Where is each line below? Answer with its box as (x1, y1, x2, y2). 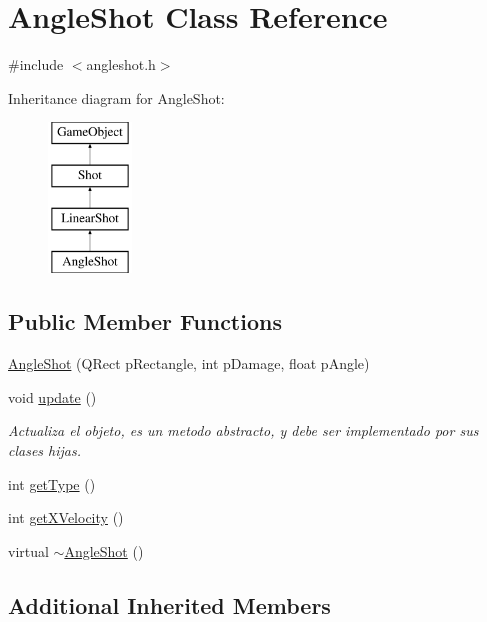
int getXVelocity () (8, 507, 124, 528)
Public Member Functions (8, 306, 282, 337)
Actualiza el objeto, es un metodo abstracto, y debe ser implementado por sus (8, 420, 479, 441)
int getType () (8, 473, 96, 494)
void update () (8, 386, 97, 407)
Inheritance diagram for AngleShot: (8, 87, 225, 108)
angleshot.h (86, 54, 156, 75)
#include (8, 54, 64, 75)
